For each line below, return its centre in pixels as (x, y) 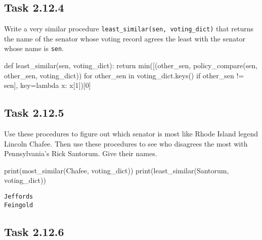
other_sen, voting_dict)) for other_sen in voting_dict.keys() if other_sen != (124, 75)
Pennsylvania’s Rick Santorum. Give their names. (81, 153)
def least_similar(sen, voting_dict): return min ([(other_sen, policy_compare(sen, (131, 65)
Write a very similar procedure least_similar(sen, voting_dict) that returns (129, 29)
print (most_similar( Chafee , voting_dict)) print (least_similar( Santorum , (117, 170)
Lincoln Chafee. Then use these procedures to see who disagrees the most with (126, 143)
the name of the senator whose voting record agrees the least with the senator (125, 38)
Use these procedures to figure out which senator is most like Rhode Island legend (131, 134)
